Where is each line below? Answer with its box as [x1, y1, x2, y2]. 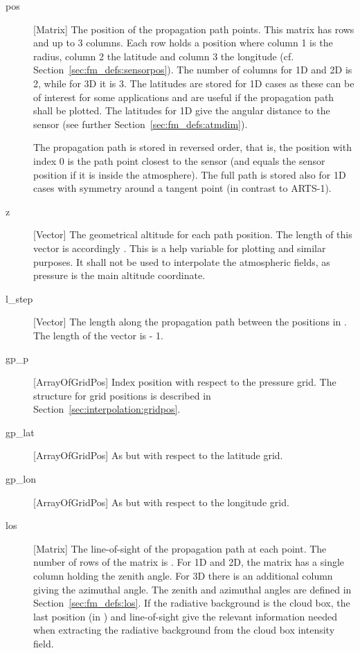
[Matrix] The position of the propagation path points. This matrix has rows [33, 21, 354, 36]
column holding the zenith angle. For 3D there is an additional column [33, 569, 333, 582]
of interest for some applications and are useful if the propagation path [33, 89, 334, 104]
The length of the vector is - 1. [33, 328, 163, 342]
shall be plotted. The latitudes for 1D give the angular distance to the [33, 103, 330, 118]
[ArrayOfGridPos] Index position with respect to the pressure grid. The [33, 375, 336, 389]
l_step [6, 291, 33, 305]
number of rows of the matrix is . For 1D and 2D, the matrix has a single [33, 555, 345, 569]
